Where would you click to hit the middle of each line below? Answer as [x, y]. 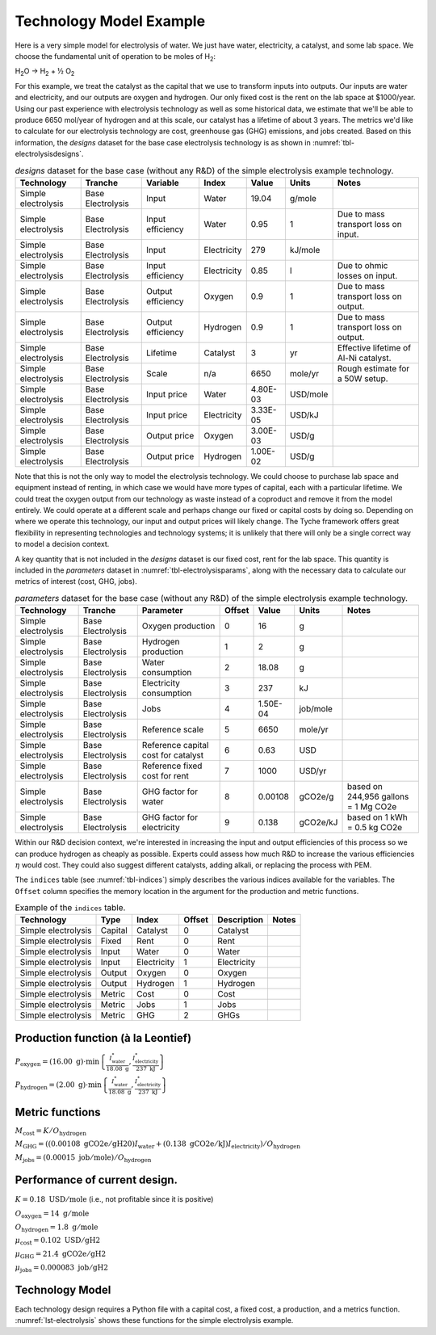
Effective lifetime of [374, 347]
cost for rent [165, 776]
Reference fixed [172, 766]
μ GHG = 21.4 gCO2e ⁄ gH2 [61, 1255]
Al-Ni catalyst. [364, 358]
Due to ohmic [363, 265]
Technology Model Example [110, 21]
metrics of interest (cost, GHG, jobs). [76, 581]
